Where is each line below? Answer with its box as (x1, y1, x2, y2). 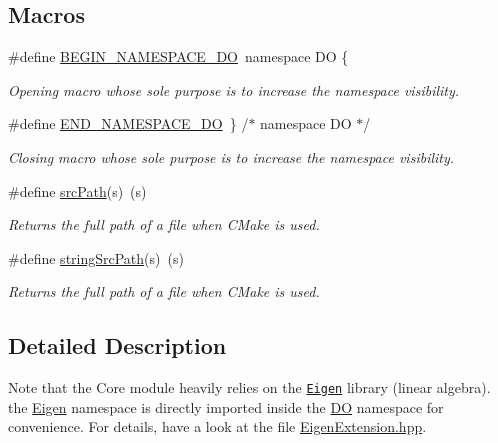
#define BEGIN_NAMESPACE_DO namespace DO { (8, 46, 349, 67)
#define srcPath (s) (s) (8, 180, 147, 201)
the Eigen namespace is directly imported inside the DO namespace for (8, 396, 444, 417)
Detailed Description (8, 330, 227, 361)
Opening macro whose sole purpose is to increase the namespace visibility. (8, 79, 460, 100)
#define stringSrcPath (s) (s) (8, 247, 184, 268)
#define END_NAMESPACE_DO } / (8, 113, 249, 134)
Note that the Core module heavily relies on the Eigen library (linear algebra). (8, 377, 491, 398)
